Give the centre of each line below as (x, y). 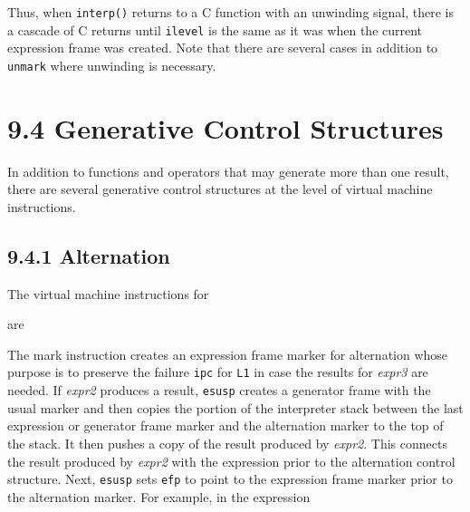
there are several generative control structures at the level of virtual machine (220, 189)
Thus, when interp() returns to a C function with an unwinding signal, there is (230, 12)
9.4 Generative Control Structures (225, 127)
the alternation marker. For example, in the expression (159, 496)
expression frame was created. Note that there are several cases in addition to (223, 48)
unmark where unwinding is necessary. (112, 65)
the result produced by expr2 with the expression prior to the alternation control (231, 461)
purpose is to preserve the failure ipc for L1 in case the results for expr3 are (218, 372)
